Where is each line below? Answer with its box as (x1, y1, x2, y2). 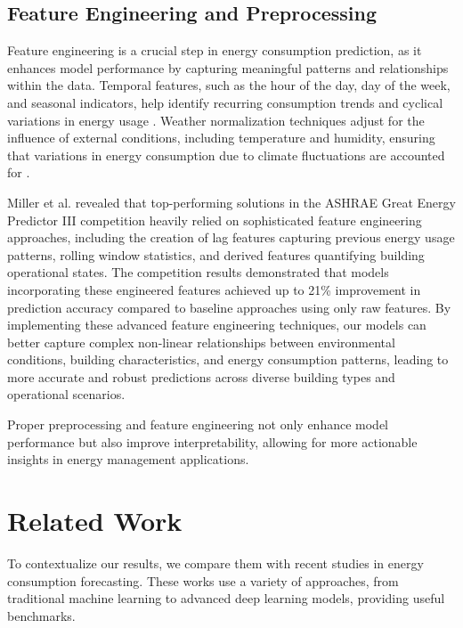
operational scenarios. (7, 385, 126, 404)
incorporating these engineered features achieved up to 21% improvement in (7, 280, 421, 298)
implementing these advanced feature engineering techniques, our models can (7, 315, 426, 334)
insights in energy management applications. (7, 450, 249, 469)
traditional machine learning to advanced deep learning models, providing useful (7, 589, 445, 608)
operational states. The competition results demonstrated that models (7, 263, 389, 281)
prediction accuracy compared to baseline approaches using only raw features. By (7, 298, 451, 316)
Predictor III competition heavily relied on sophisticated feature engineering (7, 210, 422, 229)
